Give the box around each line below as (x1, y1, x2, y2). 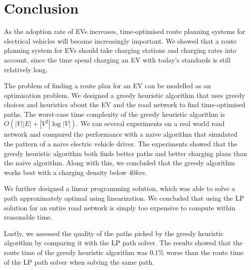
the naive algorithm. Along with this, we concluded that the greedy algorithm (4, 158, 235, 168)
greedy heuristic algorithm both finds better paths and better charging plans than (4, 148, 247, 158)
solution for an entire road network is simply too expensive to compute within (4, 202, 235, 212)
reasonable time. (4, 212, 52, 222)
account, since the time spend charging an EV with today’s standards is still (4, 54, 231, 64)
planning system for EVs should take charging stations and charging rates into (4, 45, 236, 55)
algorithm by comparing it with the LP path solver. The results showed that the (4, 238, 243, 248)
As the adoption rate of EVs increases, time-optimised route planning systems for (4, 26, 245, 36)
